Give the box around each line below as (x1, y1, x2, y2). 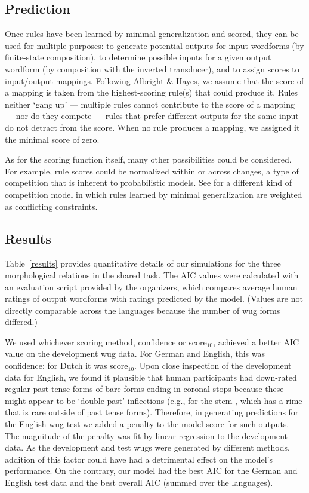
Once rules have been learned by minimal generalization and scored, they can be (5, 27, 299, 40)
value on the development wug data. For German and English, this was (5, 347, 265, 360)
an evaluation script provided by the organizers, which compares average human (5, 280, 298, 293)
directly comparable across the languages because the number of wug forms (5, 304, 280, 316)
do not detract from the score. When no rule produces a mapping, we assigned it (5, 121, 300, 133)
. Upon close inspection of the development (134, 359, 292, 372)
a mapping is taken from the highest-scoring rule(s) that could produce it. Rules (5, 86, 298, 99)
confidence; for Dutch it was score (5, 359, 128, 372)
